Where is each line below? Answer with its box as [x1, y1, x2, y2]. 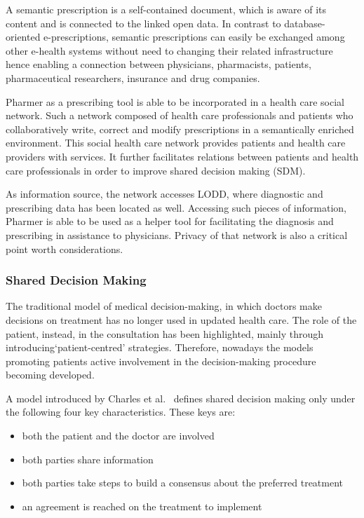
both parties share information [22, 451, 154, 466]
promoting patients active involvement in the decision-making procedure [6, 353, 316, 368]
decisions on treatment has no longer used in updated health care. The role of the [6, 312, 357, 327]
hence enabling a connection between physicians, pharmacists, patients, [6, 57, 311, 71]
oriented [6, 29, 41, 44]
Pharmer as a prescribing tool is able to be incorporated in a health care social [6, 94, 344, 109]
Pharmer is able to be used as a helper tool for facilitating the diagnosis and [6, 214, 334, 229]
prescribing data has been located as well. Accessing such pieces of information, [6, 200, 346, 214]
